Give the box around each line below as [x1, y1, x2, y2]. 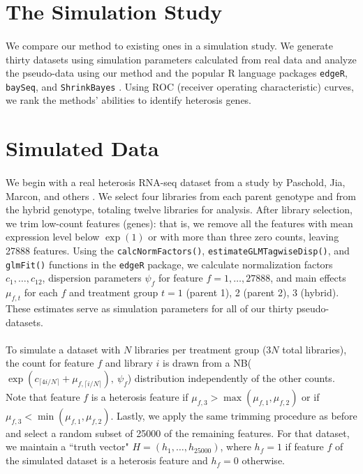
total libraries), [282, 342, 347, 356]
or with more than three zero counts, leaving [148, 229, 339, 244]
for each [24, 285, 58, 300]
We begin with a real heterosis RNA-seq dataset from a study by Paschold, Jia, [6, 175, 346, 190]
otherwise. [242, 453, 285, 468]
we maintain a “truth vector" [6, 439, 129, 454]
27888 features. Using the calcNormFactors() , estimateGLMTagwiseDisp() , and [6, 243, 350, 257]
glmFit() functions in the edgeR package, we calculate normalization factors [6, 257, 333, 271]
